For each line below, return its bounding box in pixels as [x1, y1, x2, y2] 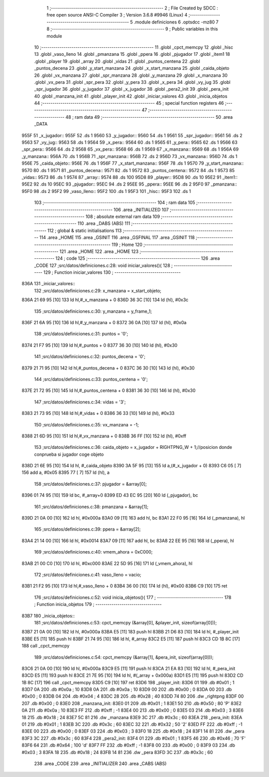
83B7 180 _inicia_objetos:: [21, 612, 75, 618]
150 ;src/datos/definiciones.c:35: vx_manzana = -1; [34, 421, 139, 427]
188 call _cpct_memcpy [21, 643, 70, 649]
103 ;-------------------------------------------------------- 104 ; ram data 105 [34, 199, 195, 205]
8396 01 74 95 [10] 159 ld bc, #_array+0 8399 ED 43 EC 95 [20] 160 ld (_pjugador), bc [21, 492, 199, 498]
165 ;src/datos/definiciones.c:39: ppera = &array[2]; [34, 526, 141, 532]
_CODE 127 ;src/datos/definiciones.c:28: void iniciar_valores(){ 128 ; [34, 262, 173, 268]
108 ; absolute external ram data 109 [85, 213, 160, 219]
